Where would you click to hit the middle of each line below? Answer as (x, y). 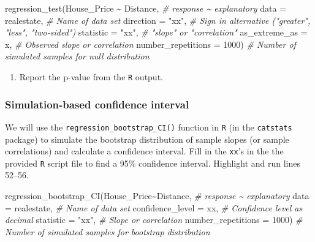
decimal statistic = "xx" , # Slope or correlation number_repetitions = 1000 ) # (154, 220)
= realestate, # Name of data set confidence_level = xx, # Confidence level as (154, 207)
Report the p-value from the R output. (91, 76)
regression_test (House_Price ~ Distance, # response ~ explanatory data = (146, 8)
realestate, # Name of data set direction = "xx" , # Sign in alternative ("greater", (158, 20)
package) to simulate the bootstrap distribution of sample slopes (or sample (147, 139)
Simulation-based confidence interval (97, 104)
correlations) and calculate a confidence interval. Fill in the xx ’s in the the (144, 151)
